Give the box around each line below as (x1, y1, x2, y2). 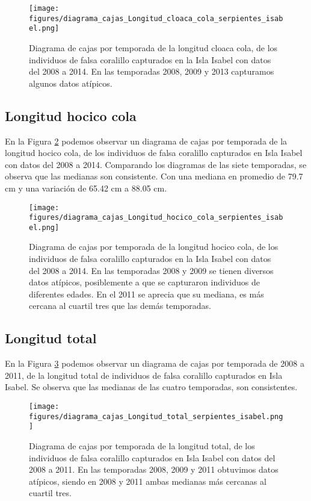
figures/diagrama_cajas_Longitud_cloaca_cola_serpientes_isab (29, 14, 283, 23)
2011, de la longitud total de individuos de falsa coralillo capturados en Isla (5, 369, 283, 381)
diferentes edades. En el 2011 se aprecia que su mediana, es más (29, 287, 264, 300)
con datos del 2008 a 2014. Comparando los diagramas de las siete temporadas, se (5, 158, 307, 170)
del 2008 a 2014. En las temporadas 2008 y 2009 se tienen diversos (29, 264, 274, 276)
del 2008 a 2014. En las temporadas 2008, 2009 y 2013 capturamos (29, 65, 274, 78)
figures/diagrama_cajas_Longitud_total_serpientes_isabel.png (29, 412, 283, 421)
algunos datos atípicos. (29, 76, 112, 89)
